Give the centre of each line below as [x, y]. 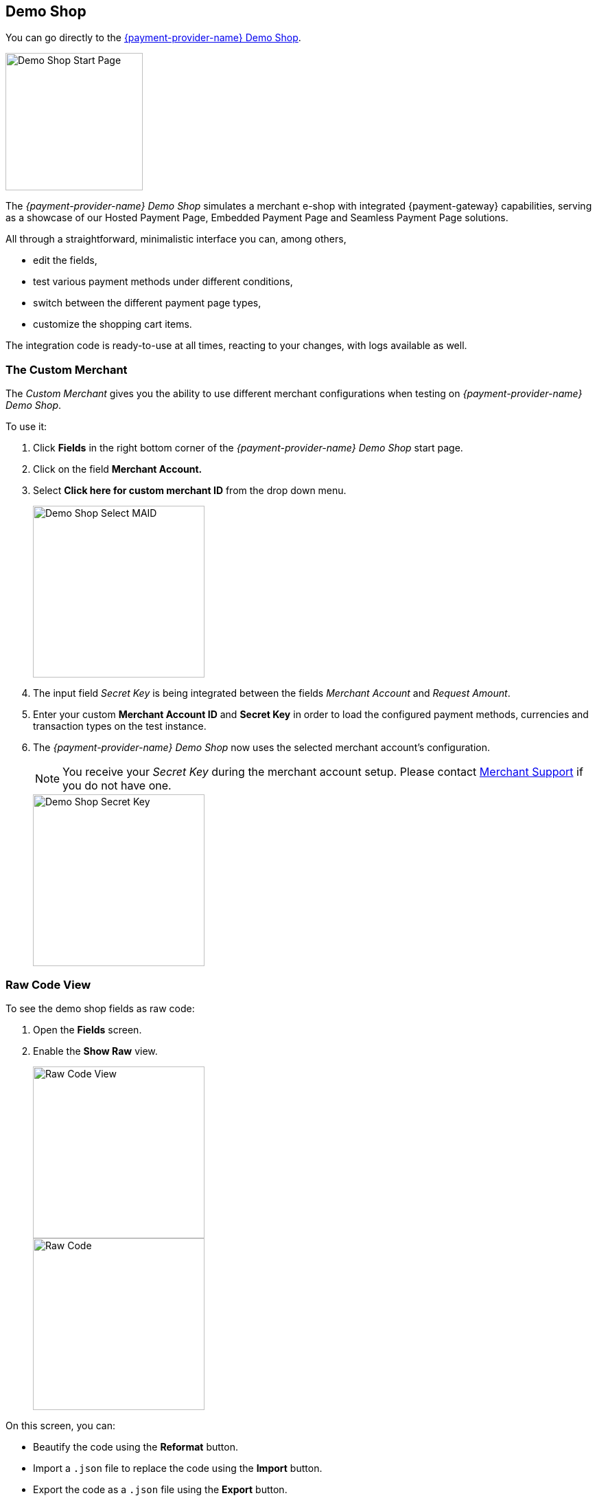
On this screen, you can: [60, 1425]
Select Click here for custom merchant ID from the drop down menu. [190, 491]
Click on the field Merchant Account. [118, 469]
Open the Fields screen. [87, 1029]
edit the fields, [65, 260]
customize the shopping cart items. [113, 324]
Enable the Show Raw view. [95, 1051]
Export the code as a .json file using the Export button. [160, 1489]
